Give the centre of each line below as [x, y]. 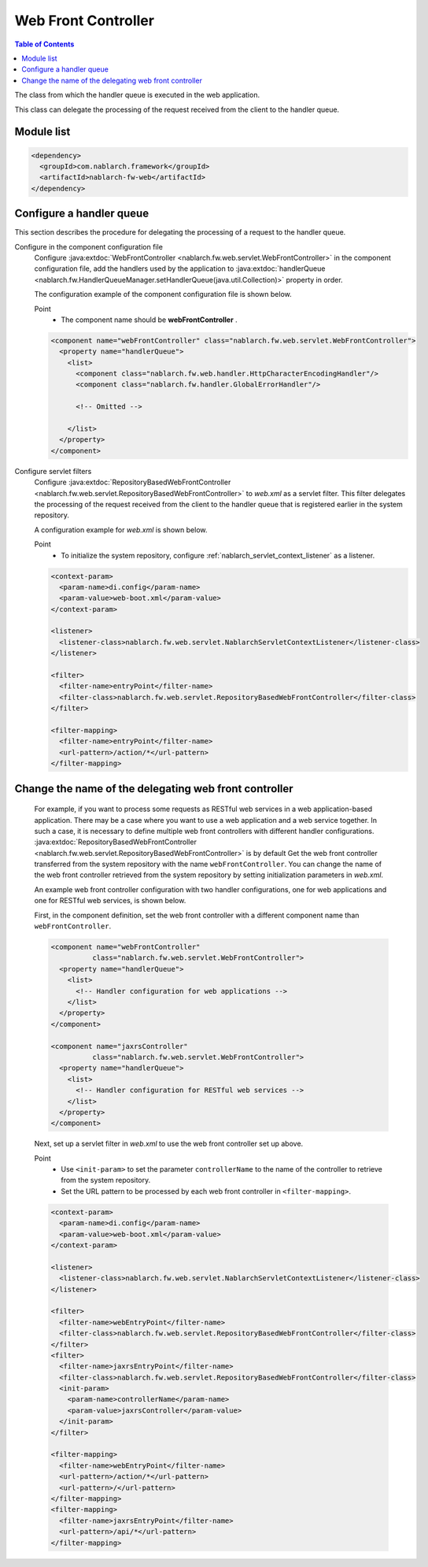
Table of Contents [44, 44]
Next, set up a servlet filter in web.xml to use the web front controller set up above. [169, 1144]
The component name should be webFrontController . [149, 320]
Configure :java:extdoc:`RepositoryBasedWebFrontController [133, 482]
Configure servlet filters [53, 471]
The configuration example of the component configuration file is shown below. [163, 295]
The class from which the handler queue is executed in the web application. [137, 95]
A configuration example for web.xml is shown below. [121, 530]
